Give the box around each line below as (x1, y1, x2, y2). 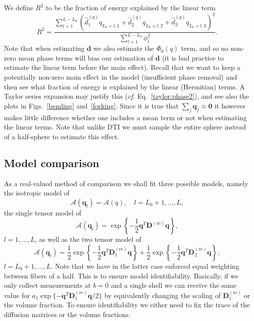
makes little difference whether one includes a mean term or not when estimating (4, 112, 247, 122)
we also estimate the (93, 43, 155, 53)
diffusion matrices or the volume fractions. (4, 309, 131, 319)
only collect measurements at (4, 280, 91, 290)
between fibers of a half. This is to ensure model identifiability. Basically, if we (4, 270, 238, 280)
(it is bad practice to (162, 52, 224, 63)
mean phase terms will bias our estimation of (18, 52, 153, 63)
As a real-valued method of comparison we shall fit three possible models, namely (4, 178, 249, 188)
